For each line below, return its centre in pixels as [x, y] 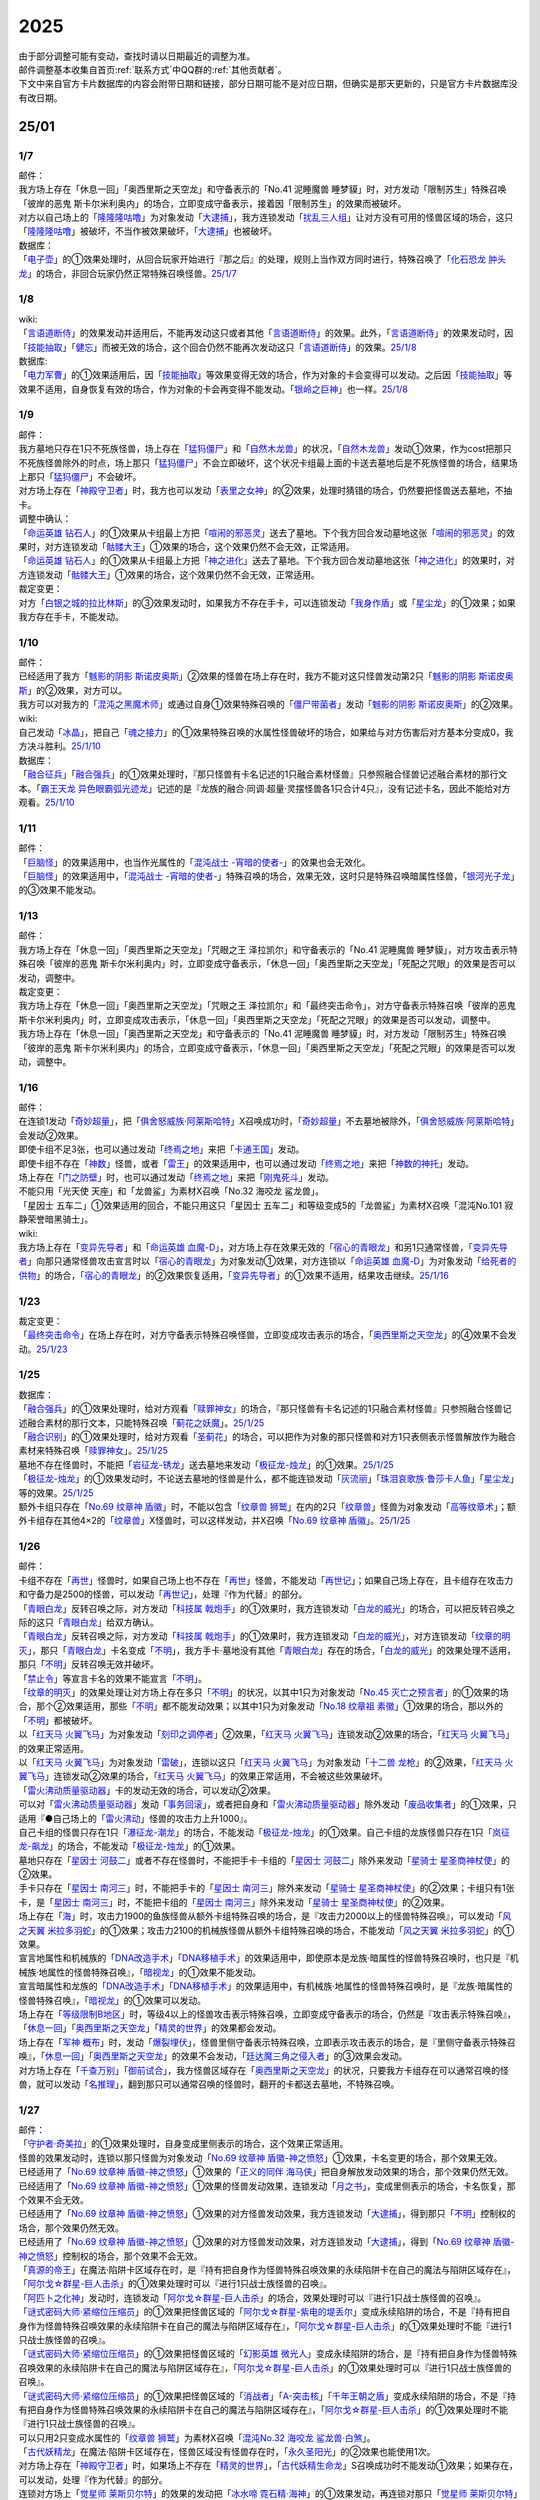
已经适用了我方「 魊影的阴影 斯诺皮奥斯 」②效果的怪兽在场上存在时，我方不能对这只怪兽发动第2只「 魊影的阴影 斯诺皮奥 [266, 676]
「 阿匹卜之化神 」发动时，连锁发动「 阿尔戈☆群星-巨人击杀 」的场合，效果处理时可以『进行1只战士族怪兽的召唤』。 [252, 2297]
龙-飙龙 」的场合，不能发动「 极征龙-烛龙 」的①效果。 [129, 1846]
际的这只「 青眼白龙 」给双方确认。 [88, 1622]
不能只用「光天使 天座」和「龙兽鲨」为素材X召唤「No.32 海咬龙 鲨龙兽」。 [171, 1191]
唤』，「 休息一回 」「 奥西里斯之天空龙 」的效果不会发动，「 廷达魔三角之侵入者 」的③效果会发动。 [213, 2056]
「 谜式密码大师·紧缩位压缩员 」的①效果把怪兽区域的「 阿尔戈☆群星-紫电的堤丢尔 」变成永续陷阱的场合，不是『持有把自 [264, 2312]
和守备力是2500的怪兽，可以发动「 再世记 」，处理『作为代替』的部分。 [163, 1594]
